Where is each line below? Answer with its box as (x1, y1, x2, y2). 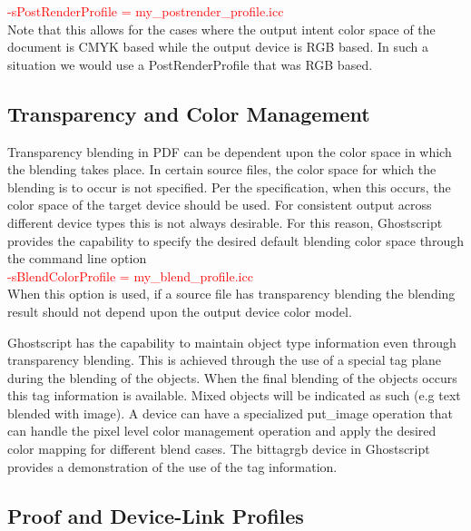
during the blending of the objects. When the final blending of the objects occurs (7, 368, 457, 387)
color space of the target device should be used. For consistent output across (7, 195, 432, 214)
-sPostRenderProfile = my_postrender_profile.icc (7, 2, 284, 20)
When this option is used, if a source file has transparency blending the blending (7, 284, 456, 303)
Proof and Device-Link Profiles (7, 501, 304, 529)
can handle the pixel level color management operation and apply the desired (7, 421, 437, 440)
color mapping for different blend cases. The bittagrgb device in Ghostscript (7, 439, 430, 458)
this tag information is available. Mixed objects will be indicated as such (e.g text (7, 386, 461, 405)
